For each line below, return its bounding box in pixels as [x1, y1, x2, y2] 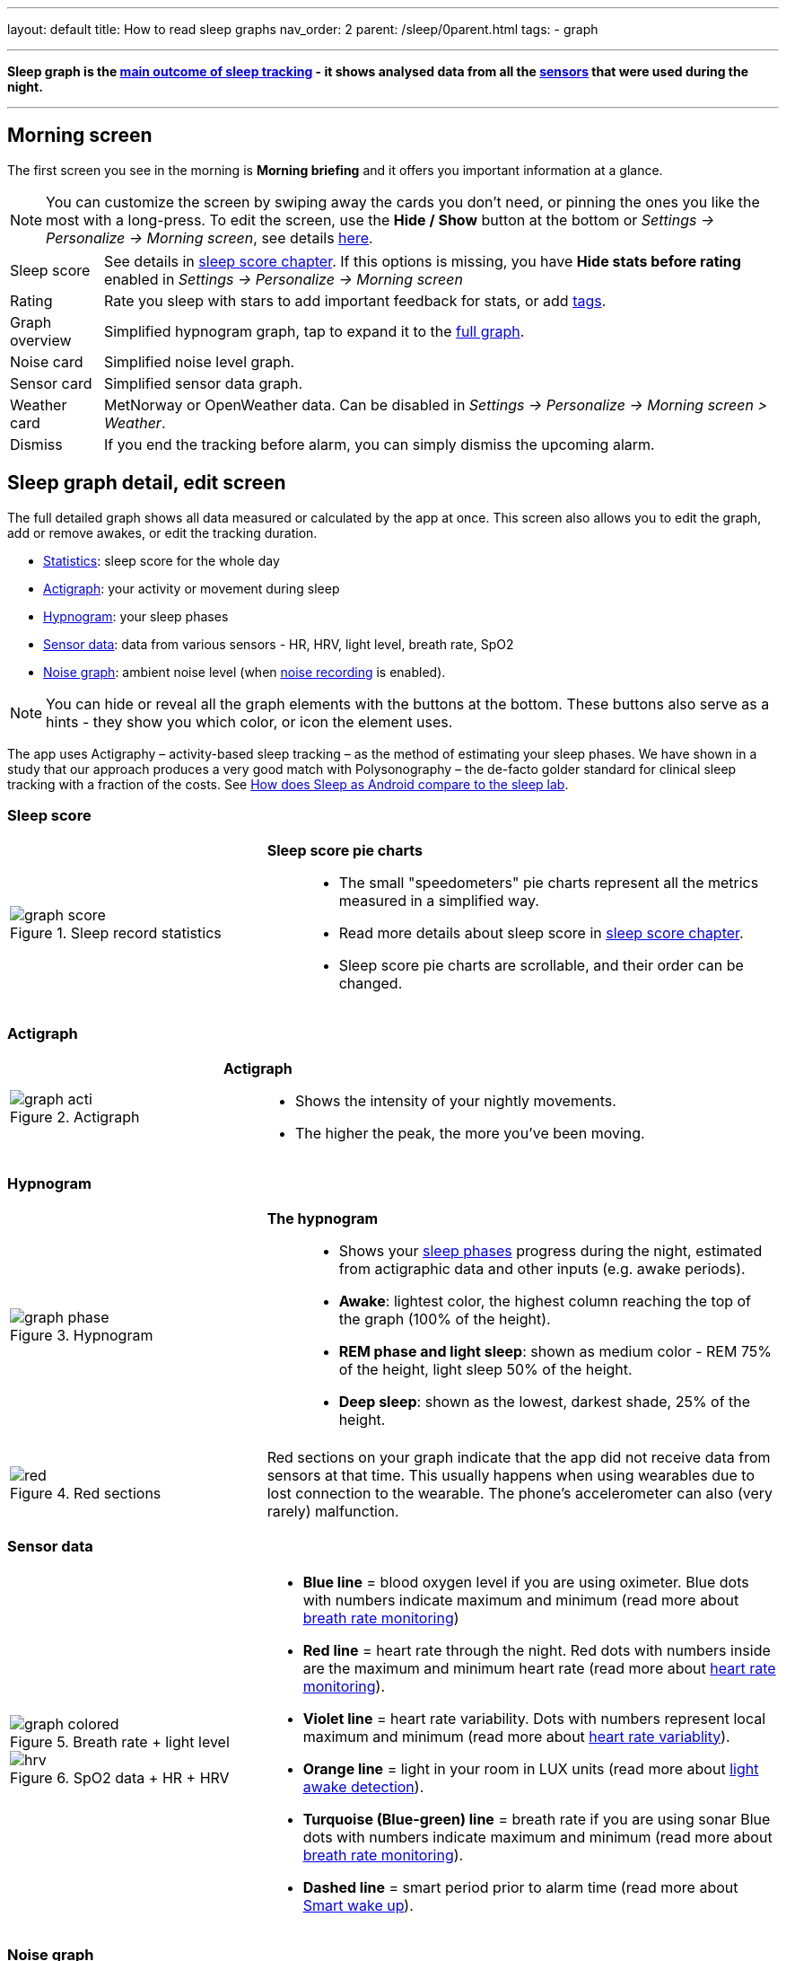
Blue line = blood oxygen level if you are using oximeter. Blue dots [302, 1572, 749, 1591]
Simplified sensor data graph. [103, 374, 303, 392]
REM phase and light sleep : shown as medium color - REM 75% [338, 1341, 772, 1360]
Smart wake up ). [302, 1895, 414, 1914]
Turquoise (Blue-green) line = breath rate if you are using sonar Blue [302, 1809, 771, 1828]
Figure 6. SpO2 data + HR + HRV [10, 1768, 230, 1787]
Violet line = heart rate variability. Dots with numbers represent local [302, 1709, 766, 1728]
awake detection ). [302, 1777, 424, 1796]
